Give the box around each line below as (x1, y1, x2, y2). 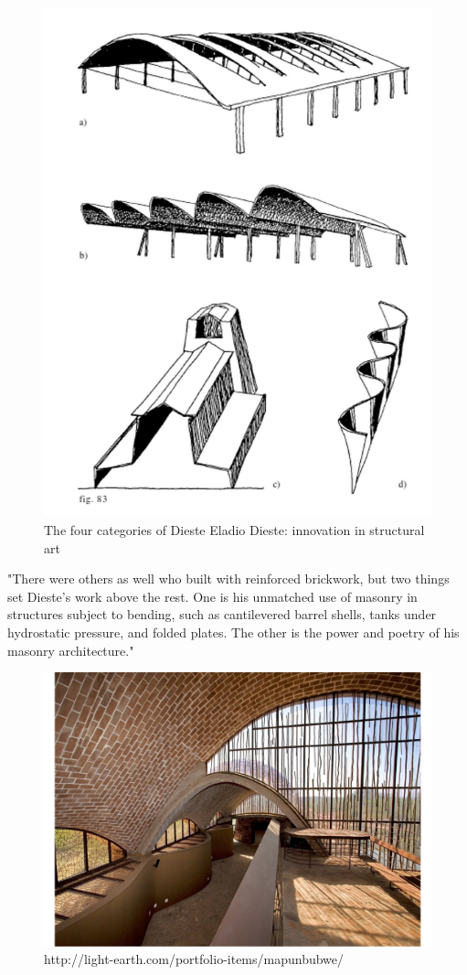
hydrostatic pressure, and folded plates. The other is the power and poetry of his (7, 622, 460, 641)
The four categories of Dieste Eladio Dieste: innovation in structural (44, 520, 425, 539)
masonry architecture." (7, 640, 134, 659)
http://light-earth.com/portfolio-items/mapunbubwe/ (44, 949, 345, 969)
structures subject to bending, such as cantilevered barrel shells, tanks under (7, 605, 437, 624)
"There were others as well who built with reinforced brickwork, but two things (7, 569, 450, 588)
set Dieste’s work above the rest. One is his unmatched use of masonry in (7, 586, 418, 605)
